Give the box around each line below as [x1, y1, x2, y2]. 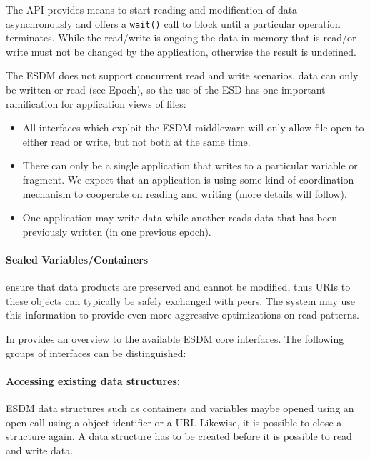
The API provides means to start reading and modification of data [6, 2, 298, 16]
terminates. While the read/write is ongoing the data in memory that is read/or [6, 30, 356, 45]
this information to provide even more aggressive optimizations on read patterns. [6, 307, 359, 322]
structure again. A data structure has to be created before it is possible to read [6, 429, 352, 444]
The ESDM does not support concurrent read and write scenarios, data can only [6, 68, 359, 83]
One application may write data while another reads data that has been [22, 210, 337, 225]
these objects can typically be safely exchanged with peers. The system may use [6, 293, 355, 308]
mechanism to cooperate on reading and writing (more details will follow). [22, 186, 347, 201]
